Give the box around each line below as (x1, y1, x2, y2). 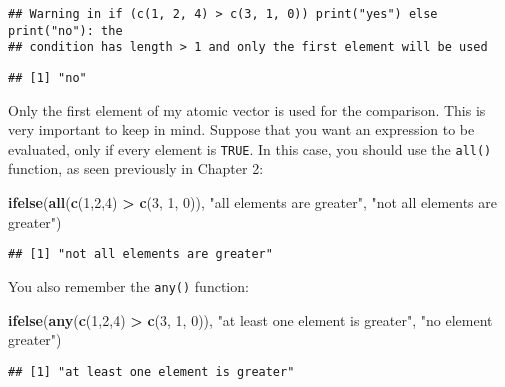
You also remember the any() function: (8, 275, 249, 296)
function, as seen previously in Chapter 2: (8, 158, 264, 179)
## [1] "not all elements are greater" (8, 247, 273, 262)
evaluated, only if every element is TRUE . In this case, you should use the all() (8, 138, 492, 159)
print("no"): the (8, 23, 123, 38)
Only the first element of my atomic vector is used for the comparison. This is (8, 99, 486, 120)
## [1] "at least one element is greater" (8, 364, 295, 379)
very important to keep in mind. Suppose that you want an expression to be (8, 119, 475, 140)
